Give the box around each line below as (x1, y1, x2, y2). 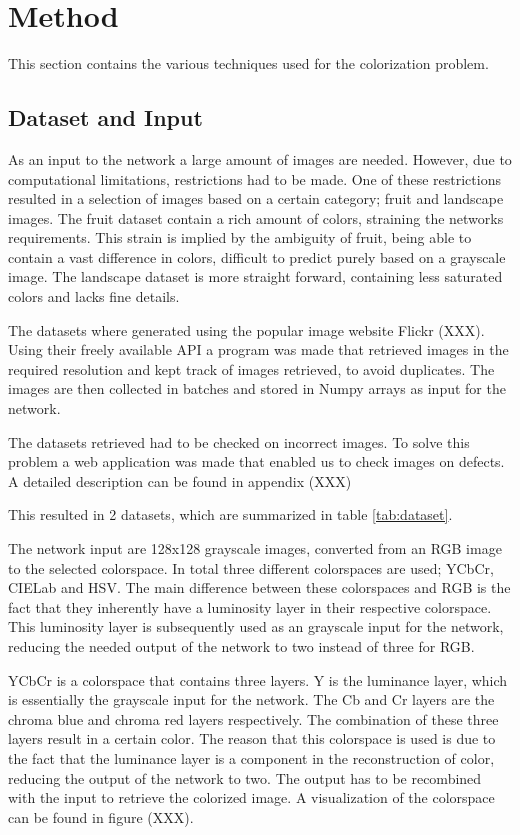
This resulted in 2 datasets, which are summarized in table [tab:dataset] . (8, 504, 453, 525)
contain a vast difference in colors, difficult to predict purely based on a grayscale (8, 246, 506, 267)
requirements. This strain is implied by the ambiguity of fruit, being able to (8, 227, 472, 248)
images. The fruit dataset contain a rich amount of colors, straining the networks (8, 207, 504, 228)
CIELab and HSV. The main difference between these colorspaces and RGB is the (8, 577, 511, 598)
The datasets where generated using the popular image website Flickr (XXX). (8, 319, 485, 340)
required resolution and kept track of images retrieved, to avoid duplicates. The (8, 358, 495, 379)
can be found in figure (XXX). (8, 806, 194, 827)
